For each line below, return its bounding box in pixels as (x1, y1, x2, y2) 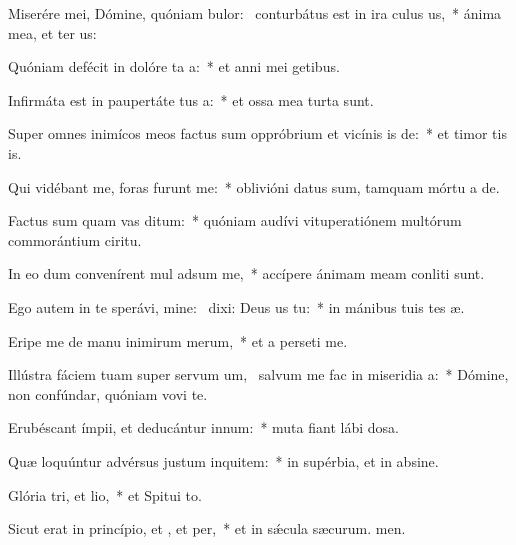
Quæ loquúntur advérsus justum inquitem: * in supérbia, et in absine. (8, 450, 439, 471)
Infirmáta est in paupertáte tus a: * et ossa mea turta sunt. (8, 89, 374, 110)
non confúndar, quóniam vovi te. (8, 383, 208, 404)
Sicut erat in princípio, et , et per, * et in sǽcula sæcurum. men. (8, 518, 406, 539)
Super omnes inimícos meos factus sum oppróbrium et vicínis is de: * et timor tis (8, 123, 507, 144)
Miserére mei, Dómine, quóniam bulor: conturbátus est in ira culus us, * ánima (8, 3, 502, 23)
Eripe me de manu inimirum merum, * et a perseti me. (8, 330, 348, 351)
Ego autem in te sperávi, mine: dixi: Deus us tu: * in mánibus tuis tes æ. (8, 296, 465, 317)
